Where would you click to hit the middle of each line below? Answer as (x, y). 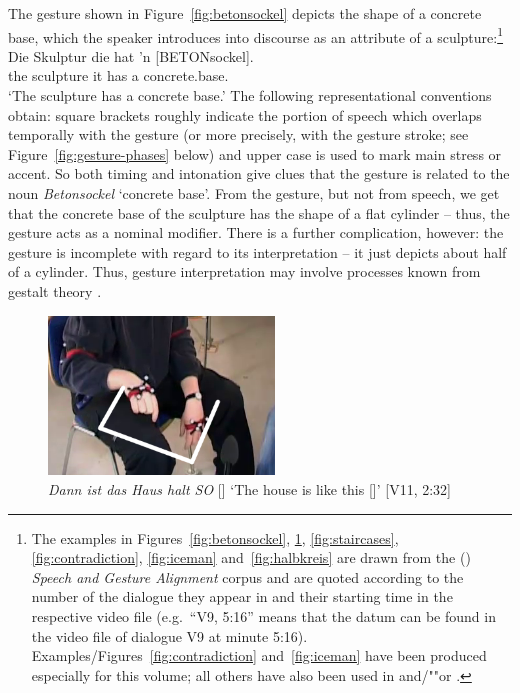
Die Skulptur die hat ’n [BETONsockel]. (131, 55)
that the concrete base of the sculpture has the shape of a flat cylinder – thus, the (259, 212)
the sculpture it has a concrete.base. (118, 75)
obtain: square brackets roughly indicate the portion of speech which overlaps (245, 114)
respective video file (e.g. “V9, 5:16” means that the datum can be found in (263, 616)
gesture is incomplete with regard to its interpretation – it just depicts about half (257, 251)
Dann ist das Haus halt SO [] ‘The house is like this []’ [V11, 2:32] (250, 489)
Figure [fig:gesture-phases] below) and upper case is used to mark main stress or (255, 153)
